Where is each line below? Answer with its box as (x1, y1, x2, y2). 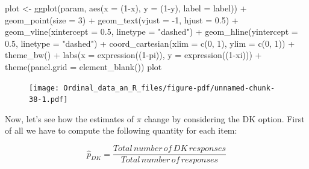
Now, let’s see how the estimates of (5, 112, 134, 125)
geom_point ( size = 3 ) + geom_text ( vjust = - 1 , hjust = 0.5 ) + (5, 13, 239, 26)
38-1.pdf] (29, 95, 68, 104)
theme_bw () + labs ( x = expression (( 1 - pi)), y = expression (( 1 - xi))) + (5, 49, 262, 61)
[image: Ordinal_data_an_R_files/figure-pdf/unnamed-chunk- (29, 83, 275, 92)
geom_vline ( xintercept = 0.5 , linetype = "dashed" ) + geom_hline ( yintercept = (5, 25, 298, 38)
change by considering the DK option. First (144, 112, 305, 125)
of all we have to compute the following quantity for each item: (5, 124, 237, 137)
